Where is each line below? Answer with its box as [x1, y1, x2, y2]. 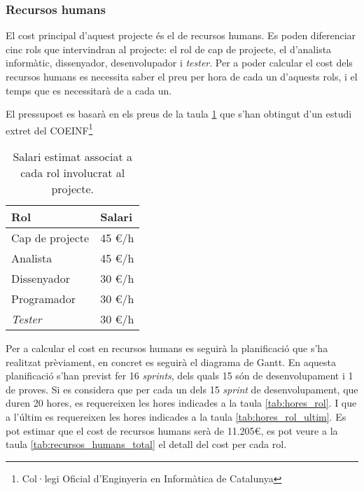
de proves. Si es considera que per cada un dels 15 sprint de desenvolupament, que [6, 381, 358, 396]
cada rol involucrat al [20, 164, 125, 181]
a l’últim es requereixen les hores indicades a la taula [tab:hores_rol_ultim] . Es [6, 409, 346, 423]
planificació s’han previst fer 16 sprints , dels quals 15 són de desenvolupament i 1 [6, 368, 353, 383]
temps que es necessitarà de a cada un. [6, 83, 172, 97]
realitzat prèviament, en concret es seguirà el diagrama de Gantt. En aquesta [6, 354, 337, 369]
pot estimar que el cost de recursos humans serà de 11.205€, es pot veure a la [6, 423, 338, 437]
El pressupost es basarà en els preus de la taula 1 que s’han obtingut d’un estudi [6, 106, 352, 121]
